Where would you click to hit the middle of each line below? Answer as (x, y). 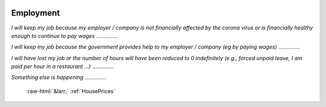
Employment (36, 13)
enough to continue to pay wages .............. (64, 35)
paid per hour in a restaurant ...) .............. (62, 67)
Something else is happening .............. (59, 78)
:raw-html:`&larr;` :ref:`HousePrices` (71, 91)
